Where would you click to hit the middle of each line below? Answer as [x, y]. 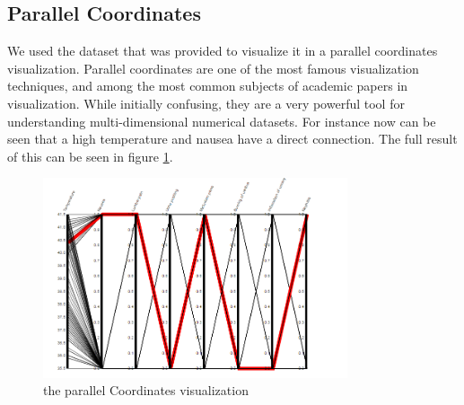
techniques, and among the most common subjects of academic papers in [208, 86]
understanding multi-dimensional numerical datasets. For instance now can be [222, 121]
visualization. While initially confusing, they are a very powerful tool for [206, 103]
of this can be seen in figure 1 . [90, 156]
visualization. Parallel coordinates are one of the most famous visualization [213, 68]
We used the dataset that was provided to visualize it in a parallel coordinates [223, 51]
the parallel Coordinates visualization [146, 390]
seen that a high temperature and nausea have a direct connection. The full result [232, 139]
